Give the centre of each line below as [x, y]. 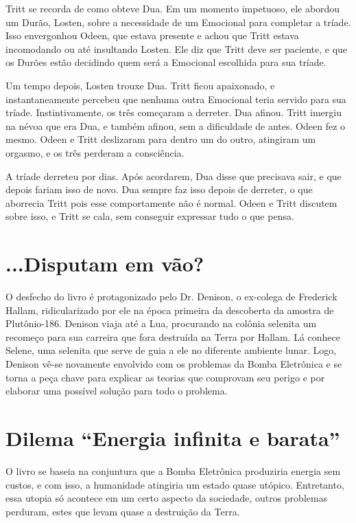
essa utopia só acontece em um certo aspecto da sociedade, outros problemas [167, 498]
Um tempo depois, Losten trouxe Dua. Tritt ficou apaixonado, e [140, 85]
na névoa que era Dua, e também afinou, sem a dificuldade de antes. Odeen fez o [176, 125]
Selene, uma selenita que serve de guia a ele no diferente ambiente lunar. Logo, [171, 350]
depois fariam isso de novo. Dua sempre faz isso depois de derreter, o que [159, 189]
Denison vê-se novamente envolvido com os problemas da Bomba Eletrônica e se [174, 364]
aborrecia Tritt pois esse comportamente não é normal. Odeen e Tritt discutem [171, 202]
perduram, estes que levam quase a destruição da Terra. [123, 511]
